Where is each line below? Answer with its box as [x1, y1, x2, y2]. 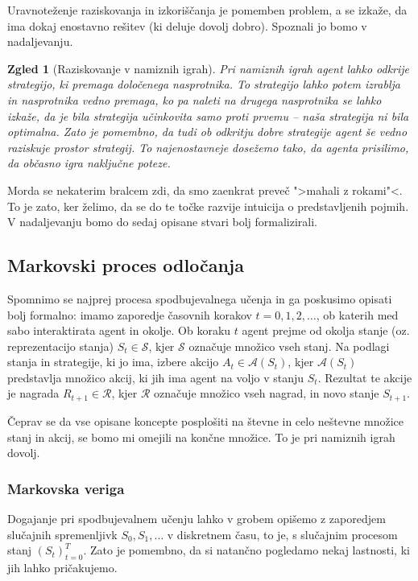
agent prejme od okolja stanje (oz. [242, 322, 410, 339]
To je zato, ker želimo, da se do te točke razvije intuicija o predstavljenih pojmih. [7, 197, 409, 214]
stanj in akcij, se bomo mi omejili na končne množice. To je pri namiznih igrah [7, 428, 395, 445]
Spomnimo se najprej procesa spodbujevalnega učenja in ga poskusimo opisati [7, 290, 392, 307]
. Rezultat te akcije [317, 369, 412, 385]
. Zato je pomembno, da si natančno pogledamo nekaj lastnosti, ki [83, 542, 410, 558]
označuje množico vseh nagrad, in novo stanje [154, 385, 379, 402]
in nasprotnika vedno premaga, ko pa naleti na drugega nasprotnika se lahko [7, 91, 382, 108]
